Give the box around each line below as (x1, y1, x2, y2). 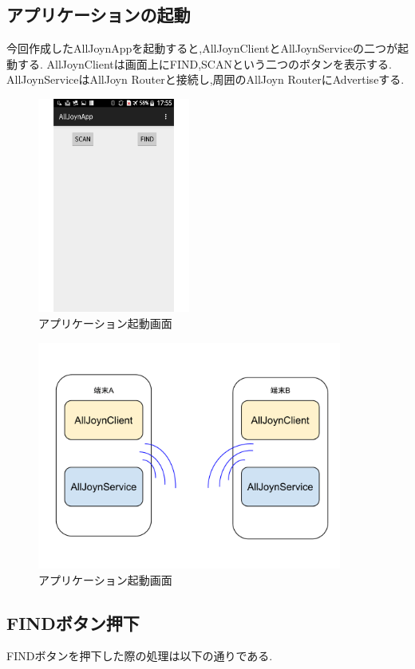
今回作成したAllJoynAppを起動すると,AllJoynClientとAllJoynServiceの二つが (6, 40, 397, 57)
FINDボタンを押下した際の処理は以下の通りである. (6, 647, 273, 664)
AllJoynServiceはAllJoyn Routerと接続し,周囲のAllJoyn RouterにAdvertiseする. (6, 71, 405, 88)
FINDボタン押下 (6, 610, 140, 635)
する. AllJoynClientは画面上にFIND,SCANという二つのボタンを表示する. (17, 55, 392, 72)
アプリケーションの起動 (6, 2, 191, 27)
